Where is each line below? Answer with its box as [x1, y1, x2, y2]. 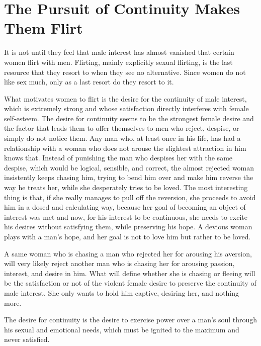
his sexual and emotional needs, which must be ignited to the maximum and [4, 324, 239, 334]
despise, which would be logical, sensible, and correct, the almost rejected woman [4, 162, 254, 172]
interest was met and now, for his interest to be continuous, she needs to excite [4, 211, 247, 222]
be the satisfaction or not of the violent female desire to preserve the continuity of [4, 278, 256, 288]
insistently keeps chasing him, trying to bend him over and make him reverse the [4, 172, 253, 183]
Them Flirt [4, 18, 83, 38]
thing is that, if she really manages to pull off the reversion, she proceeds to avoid [4, 192, 256, 202]
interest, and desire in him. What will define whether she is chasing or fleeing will [4, 268, 255, 278]
